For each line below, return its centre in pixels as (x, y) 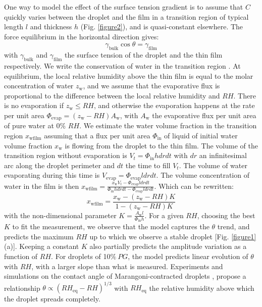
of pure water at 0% (35, 125)
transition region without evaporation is (66, 155)
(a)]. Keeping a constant (42, 246)
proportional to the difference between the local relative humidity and (112, 95)
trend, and (233, 226)
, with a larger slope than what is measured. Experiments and (127, 266)
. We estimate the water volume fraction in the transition (168, 125)
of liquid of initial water (201, 135)
